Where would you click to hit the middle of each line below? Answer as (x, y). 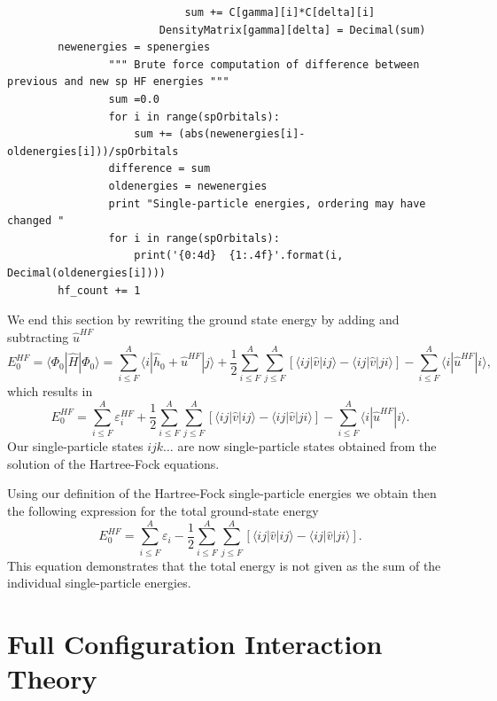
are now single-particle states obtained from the (307, 446)
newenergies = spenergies (134, 47)
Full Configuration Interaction (195, 643)
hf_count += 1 (99, 290)
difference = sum (159, 169)
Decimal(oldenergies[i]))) (86, 273)
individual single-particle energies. (99, 583)
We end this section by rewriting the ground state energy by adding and (203, 319)
